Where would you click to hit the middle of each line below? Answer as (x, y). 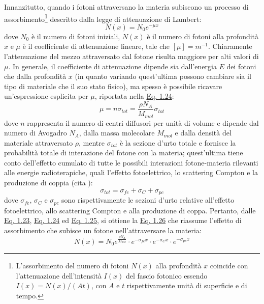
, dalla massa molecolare (117, 133)
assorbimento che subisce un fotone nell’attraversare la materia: (103, 230)
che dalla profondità (35, 76)
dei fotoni (241, 66)
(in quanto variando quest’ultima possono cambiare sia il (163, 76)
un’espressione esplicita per (46, 96)
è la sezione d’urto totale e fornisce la (178, 142)
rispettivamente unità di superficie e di (187, 285)
